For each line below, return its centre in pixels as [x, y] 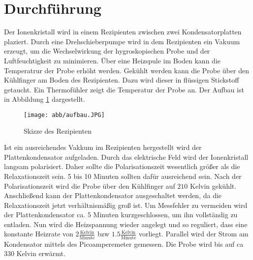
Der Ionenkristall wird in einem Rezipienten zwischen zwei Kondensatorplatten [123, 32]
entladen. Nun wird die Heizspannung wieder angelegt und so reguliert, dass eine [126, 224]
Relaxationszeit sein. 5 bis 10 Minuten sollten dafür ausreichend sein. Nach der [123, 176]
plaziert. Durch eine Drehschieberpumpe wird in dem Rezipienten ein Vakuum [122, 41]
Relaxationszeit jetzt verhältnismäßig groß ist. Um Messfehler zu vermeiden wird [126, 205]
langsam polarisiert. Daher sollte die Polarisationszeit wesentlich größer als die [122, 166]
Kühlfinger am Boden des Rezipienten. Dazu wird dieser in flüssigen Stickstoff [122, 80]
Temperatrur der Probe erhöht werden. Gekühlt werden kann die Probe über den [126, 70]
